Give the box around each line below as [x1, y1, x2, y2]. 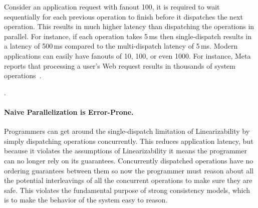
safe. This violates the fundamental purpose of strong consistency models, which [4, 184, 250, 195]
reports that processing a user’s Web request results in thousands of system [4, 60, 235, 71]
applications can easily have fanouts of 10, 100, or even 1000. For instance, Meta [4, 50, 251, 61]
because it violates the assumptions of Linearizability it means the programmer [4, 145, 247, 156]
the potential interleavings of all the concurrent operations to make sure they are [4, 175, 252, 185]
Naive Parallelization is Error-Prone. [4, 106, 134, 117]
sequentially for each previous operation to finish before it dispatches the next [4, 11, 243, 22]
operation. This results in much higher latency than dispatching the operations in [4, 21, 254, 32]
